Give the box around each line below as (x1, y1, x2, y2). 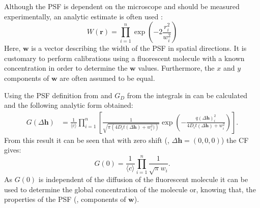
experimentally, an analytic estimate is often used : (4, 11, 163, 21)
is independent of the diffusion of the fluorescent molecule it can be (38, 174, 248, 185)
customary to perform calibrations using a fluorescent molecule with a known (4, 52, 245, 63)
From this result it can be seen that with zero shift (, (4, 134, 169, 145)
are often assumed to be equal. (60, 72, 155, 83)
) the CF (221, 134, 249, 145)
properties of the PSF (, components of (4, 194, 126, 204)
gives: (4, 144, 21, 155)
